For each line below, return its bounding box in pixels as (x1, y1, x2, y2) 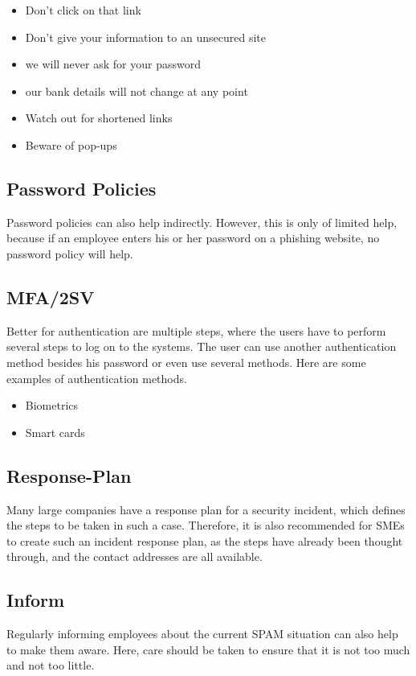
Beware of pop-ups (25, 136, 117, 153)
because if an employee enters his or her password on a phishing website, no (6, 229, 380, 246)
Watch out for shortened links (25, 109, 173, 126)
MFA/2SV (6, 284, 95, 309)
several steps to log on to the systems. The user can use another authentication (6, 338, 397, 355)
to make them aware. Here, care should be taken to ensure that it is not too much (6, 641, 410, 657)
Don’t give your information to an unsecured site (25, 28, 266, 45)
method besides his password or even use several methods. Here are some (6, 353, 366, 370)
